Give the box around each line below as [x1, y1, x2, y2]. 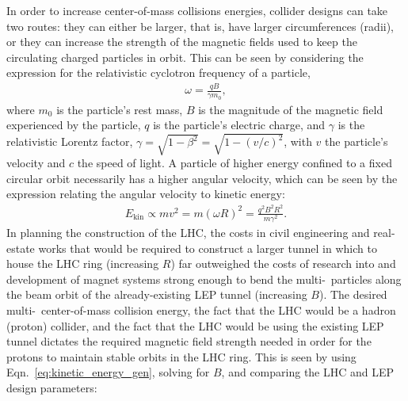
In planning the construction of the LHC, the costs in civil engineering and [6, 224, 370, 241]
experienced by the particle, [6, 116, 141, 133]
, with [284, 133, 312, 150]
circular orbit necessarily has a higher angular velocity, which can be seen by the [6, 170, 398, 186]
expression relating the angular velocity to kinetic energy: [6, 185, 285, 202]
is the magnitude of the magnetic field [198, 101, 383, 117]
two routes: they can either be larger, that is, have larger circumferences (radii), [6, 17, 395, 34]
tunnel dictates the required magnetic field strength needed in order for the [6, 333, 372, 349]
